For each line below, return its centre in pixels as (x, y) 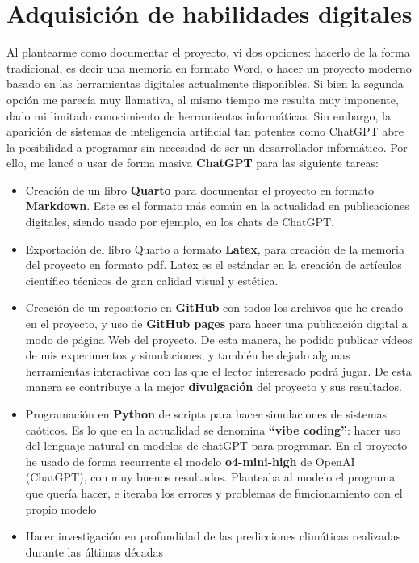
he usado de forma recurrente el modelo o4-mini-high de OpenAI (190, 461)
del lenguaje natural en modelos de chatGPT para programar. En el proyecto (216, 445)
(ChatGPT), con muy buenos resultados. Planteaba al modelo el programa (210, 477)
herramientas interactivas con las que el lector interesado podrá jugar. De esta (218, 370)
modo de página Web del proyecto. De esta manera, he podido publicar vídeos (219, 339)
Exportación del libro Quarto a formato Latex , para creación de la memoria (215, 248)
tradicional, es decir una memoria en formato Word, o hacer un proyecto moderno (209, 67)
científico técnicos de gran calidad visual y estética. (152, 280)
